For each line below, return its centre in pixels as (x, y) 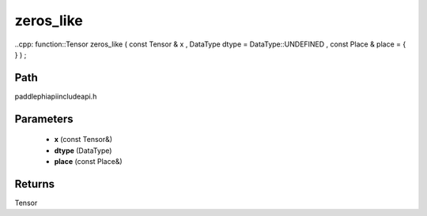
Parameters (44, 119)
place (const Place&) (88, 162)
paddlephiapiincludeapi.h (56, 96)
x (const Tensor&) (83, 140)
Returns (35, 184)
